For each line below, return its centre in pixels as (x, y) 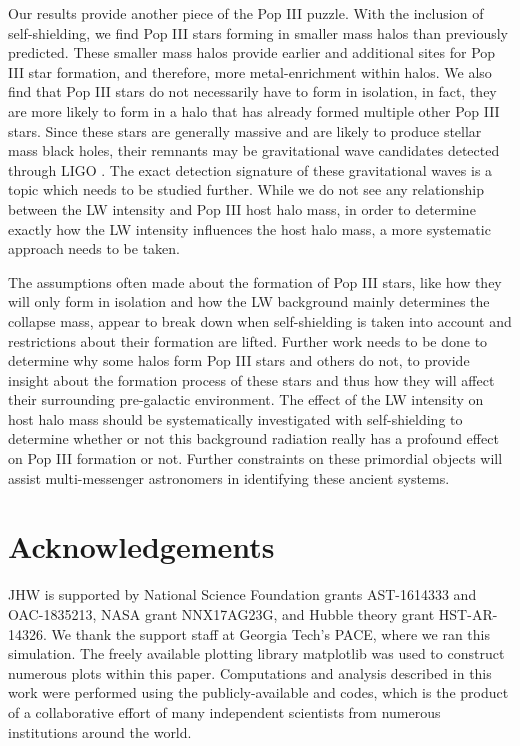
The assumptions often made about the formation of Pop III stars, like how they (255, 281)
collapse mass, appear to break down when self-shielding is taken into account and (260, 320)
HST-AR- (468, 613)
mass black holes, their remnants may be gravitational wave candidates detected (254, 150)
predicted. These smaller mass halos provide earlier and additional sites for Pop (252, 52)
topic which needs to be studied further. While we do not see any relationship (246, 189)
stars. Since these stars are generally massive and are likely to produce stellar (245, 130)
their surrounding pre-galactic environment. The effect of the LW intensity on (246, 399)
